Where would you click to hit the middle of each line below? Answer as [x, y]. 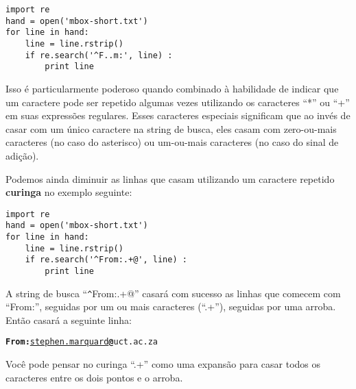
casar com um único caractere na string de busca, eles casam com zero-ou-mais [171, 128]
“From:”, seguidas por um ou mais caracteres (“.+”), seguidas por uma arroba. [171, 306]
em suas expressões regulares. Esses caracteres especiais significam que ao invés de [178, 115]
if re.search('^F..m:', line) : [99, 55]
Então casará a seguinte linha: [69, 319]
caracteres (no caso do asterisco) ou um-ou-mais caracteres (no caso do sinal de [172, 142]
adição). [22, 155]
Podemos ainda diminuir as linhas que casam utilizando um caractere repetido [170, 178]
